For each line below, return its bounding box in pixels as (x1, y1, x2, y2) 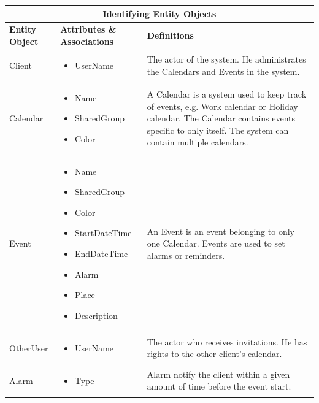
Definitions (147, 29, 194, 42)
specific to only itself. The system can (147, 123, 289, 136)
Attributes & (60, 23, 117, 36)
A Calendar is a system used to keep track (147, 88, 307, 101)
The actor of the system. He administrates (147, 52, 306, 65)
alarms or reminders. (147, 248, 225, 261)
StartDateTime (74, 226, 132, 239)
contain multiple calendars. (147, 136, 248, 148)
